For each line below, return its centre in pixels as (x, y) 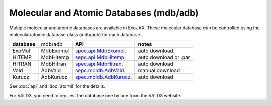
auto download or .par (164, 57)
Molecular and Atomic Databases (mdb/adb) (104, 13)
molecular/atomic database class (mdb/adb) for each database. (75, 34)
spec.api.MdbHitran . (99, 64)
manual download (159, 71)
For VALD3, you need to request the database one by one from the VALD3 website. (95, 95)
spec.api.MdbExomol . (100, 51)
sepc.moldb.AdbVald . (100, 71)
